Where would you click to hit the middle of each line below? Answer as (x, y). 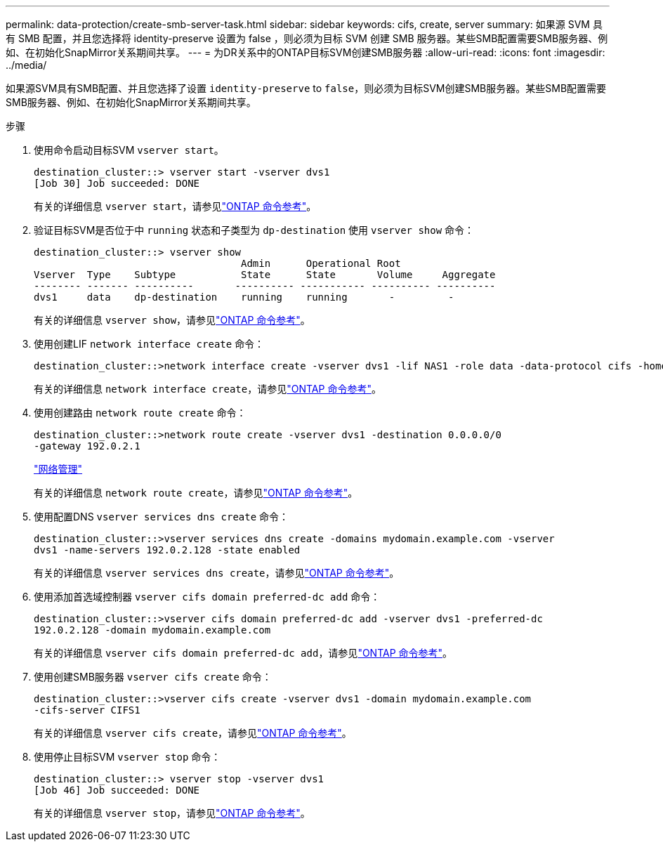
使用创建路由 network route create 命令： (140, 413)
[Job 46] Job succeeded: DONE (117, 790)
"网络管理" (58, 469)
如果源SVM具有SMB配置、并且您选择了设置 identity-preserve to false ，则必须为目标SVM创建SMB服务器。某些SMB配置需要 (306, 88)
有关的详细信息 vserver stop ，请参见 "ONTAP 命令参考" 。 (172, 813)
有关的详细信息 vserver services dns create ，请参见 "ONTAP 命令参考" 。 (217, 573)
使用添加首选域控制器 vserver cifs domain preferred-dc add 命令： (207, 597)
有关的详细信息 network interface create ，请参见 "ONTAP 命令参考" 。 (208, 389)
